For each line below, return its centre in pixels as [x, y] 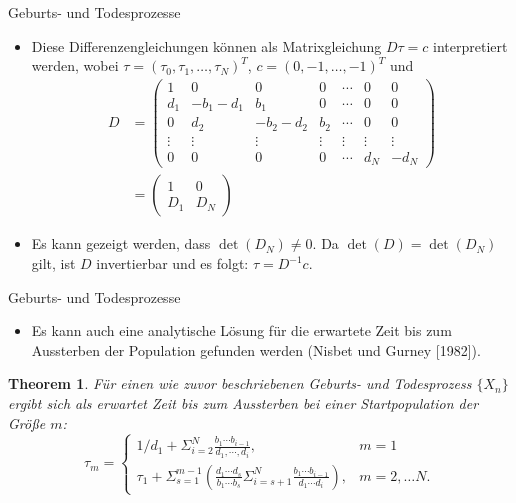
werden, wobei [75, 65]
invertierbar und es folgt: [172, 263]
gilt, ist [53, 263]
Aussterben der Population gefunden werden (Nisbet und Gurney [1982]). [256, 349]
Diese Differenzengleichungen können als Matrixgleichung [206, 45]
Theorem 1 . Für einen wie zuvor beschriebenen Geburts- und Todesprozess [240, 383]
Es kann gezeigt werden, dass [121, 243]
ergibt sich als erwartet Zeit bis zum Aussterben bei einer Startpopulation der [243, 403]
